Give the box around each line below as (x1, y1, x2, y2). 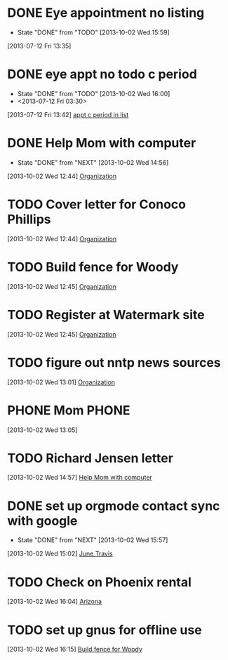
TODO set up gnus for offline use (7, 622, 202, 638)
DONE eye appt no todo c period (7, 67, 198, 82)
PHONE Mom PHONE (7, 402, 131, 418)
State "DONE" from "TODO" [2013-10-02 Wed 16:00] (17, 89, 170, 97)
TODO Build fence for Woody (7, 259, 179, 275)
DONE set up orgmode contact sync (7, 498, 220, 513)
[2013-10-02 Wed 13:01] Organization (7, 377, 116, 386)
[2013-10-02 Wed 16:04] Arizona (7, 598, 102, 606)
